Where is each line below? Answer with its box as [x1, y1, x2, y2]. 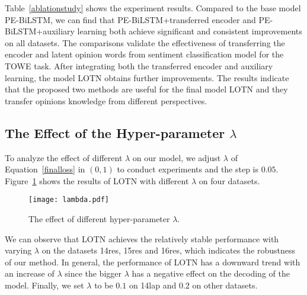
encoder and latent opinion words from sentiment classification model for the [5, 48, 284, 60]
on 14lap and [129, 278, 177, 291]
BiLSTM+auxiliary [5, 25, 75, 37]
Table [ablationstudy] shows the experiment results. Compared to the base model [5, 2, 301, 14]
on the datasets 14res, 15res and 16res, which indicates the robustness [41, 244, 296, 256]
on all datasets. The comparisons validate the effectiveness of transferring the [5, 36, 285, 49]
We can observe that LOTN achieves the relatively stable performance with [5, 232, 279, 245]
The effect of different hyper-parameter [28, 212, 170, 225]
